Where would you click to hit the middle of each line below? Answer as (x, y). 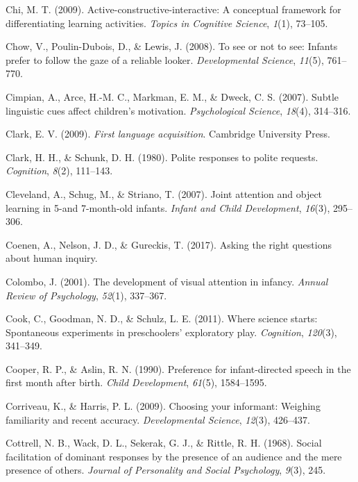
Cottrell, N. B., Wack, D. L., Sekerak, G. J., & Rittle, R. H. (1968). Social (164, 443)
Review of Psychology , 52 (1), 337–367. (86, 295)
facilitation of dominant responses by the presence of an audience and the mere (174, 456)
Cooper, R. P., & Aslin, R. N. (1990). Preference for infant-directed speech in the (178, 368)
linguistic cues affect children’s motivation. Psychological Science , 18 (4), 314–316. (178, 110)
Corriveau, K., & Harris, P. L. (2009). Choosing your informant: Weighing (163, 406)
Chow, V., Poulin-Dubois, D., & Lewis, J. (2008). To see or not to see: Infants (172, 46)
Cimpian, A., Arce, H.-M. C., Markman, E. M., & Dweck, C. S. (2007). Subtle (172, 96)
